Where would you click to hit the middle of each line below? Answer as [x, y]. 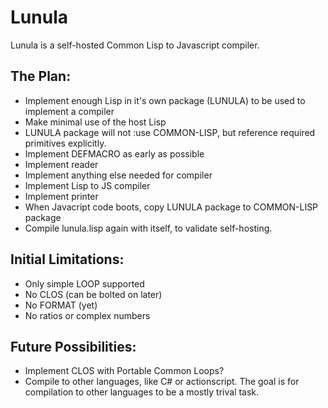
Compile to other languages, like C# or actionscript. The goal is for [162, 382]
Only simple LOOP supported [84, 283]
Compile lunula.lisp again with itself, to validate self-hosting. [148, 228]
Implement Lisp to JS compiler [87, 185]
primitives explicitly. [65, 143]
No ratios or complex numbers [87, 315]
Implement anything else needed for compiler [118, 175]
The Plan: [41, 76]
